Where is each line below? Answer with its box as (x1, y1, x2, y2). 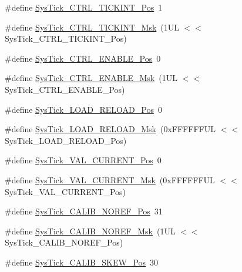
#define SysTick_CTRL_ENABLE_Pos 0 (5, 52, 161, 64)
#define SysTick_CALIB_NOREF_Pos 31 (5, 205, 163, 217)
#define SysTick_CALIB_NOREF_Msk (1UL (5, 224, 176, 237)
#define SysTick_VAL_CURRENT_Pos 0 (5, 154, 162, 166)
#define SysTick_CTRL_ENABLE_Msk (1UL (5, 72, 177, 84)
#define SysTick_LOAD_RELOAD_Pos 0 (5, 103, 162, 115)
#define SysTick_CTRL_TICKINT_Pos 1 (5, 1, 163, 13)
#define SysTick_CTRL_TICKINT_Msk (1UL (5, 21, 180, 33)
